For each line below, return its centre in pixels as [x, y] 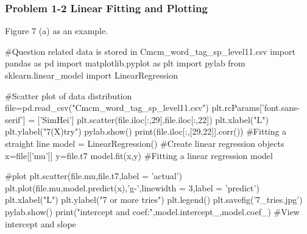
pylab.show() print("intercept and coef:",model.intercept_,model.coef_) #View [152, 211]
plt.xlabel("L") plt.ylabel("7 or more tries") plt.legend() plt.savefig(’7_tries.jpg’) [154, 200]
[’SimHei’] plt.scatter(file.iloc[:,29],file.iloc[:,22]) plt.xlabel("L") [153, 119]
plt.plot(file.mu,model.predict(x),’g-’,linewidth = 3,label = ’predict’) [132, 187]
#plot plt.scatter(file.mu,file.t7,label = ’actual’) [94, 176]
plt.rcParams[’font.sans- [256, 108]
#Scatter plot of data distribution [69, 95]
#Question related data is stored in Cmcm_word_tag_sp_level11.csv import [150, 51]
